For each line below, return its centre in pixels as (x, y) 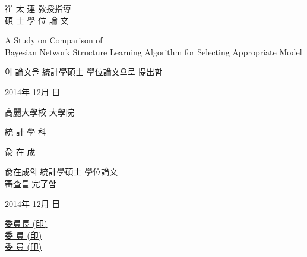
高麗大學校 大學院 (39, 112)
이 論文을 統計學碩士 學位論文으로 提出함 (84, 72)
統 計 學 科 (26, 132)
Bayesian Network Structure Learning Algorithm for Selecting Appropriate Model (153, 51)
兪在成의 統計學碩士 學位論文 (61, 172)
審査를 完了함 (31, 183)
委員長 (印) (26, 223)
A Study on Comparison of (54, 40)
